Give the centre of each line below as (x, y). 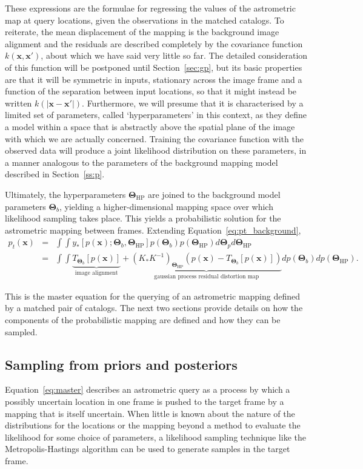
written (18, 103)
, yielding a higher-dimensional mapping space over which (166, 206)
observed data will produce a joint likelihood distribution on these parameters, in (156, 150)
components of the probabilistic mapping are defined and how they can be (143, 319)
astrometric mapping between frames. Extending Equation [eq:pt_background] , (153, 230)
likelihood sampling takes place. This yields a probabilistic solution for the (143, 218)
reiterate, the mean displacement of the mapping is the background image (142, 32)
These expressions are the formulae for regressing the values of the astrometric (150, 8)
